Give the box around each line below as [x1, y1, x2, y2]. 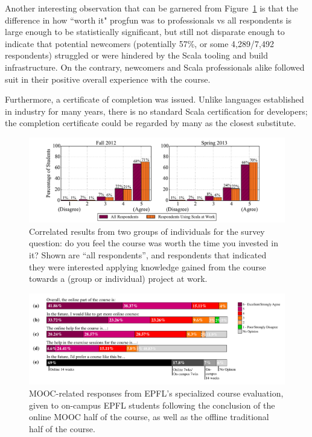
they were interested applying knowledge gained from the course [29, 260, 266, 273]
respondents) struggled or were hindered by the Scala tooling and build [5, 49, 269, 62]
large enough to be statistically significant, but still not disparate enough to [5, 25, 285, 38]
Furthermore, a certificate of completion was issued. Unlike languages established [5, 93, 304, 106]
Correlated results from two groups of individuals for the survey [29, 225, 265, 237]
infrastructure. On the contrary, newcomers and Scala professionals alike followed [5, 60, 305, 73]
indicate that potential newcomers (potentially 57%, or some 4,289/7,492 [5, 37, 274, 49]
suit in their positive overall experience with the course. [5, 72, 211, 85]
